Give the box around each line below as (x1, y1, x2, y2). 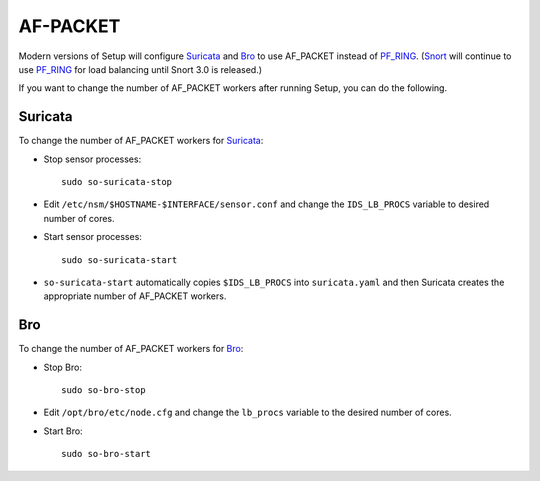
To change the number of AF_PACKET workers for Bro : (18, 343, 244, 355)
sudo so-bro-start (61, 448, 152, 460)
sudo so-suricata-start (61, 254, 178, 265)
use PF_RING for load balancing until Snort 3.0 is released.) (18, 63, 263, 75)
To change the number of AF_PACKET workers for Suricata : (18, 135, 264, 147)
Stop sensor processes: (43, 153, 142, 165)
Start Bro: (43, 425, 84, 437)
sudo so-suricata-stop (61, 176, 173, 188)
